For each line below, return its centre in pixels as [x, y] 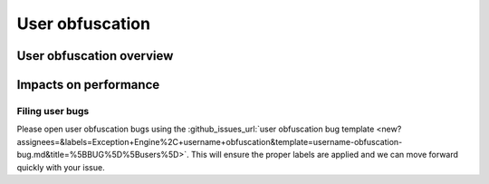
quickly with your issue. [61, 167]
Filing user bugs [53, 111]
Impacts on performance [88, 85]
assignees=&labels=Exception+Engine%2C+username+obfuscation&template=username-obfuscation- [210, 141]
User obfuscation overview [95, 56]
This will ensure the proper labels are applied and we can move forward [325, 155]
